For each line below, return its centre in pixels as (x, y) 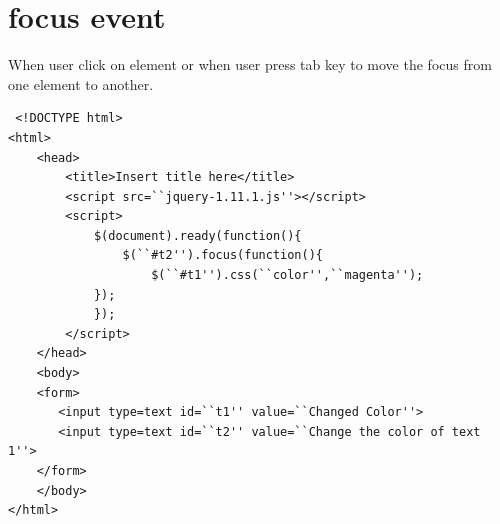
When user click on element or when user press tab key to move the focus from (250, 64)
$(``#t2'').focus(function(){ (222, 255)
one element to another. (81, 83)
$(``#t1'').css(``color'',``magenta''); (287, 275)
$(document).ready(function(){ (197, 235)
